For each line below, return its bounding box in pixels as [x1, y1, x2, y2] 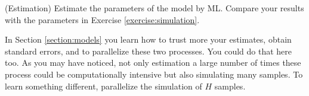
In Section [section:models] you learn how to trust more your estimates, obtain [5, 33, 292, 46]
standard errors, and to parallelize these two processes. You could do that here [5, 44, 292, 57]
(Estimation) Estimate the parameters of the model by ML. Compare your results [5, 2, 304, 14]
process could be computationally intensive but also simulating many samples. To [5, 68, 303, 80]
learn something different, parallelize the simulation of [5, 79, 202, 92]
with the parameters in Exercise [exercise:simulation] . [5, 13, 200, 25]
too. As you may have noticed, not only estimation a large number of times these [5, 56, 301, 69]
